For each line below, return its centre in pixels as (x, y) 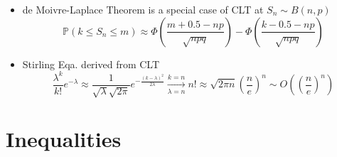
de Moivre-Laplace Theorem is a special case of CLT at (143, 9)
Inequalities (64, 139)
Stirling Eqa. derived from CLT (91, 64)
